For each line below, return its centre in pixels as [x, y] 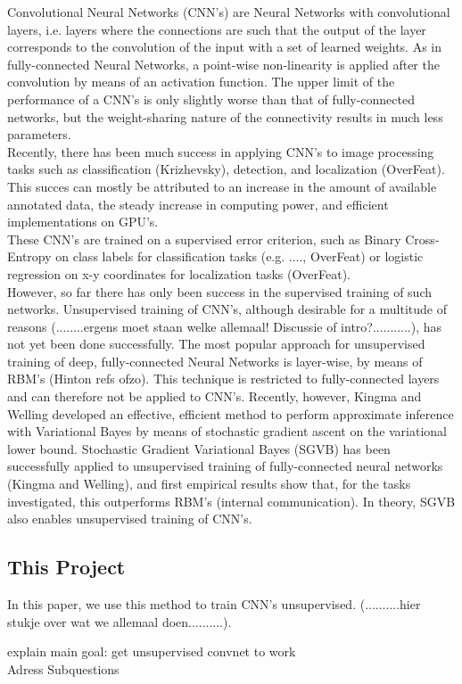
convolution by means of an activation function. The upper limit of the [201, 82]
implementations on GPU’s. [83, 222]
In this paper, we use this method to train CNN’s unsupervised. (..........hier [214, 604]
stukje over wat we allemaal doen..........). [120, 621]
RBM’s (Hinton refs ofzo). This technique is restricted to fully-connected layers [223, 379]
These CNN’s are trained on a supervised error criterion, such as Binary [204, 239]
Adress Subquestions [63, 668]
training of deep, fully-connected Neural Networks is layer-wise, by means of [215, 361]
